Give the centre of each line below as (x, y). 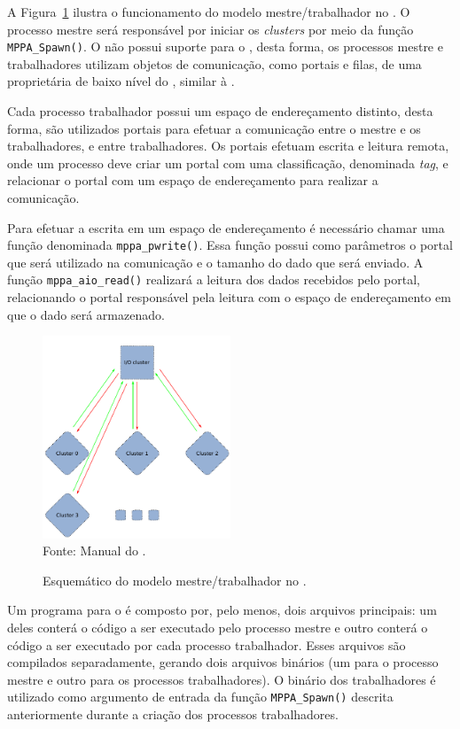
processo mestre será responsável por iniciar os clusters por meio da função (211, 29)
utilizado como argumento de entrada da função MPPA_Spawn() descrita (200, 697)
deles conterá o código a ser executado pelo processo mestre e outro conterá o (218, 627)
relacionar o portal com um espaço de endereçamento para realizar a (193, 180)
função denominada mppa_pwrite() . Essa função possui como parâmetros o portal (230, 245)
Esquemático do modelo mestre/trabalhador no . (175, 580)
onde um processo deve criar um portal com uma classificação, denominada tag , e (228, 163)
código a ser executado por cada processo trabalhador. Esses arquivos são (207, 644)
